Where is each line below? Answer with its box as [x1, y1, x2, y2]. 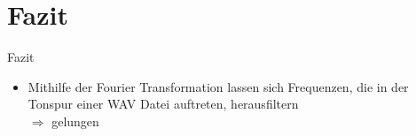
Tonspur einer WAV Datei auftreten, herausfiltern [27, 94, 299, 113]
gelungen [51, 111, 99, 130]
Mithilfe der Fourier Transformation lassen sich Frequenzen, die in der [27, 77, 409, 95]
